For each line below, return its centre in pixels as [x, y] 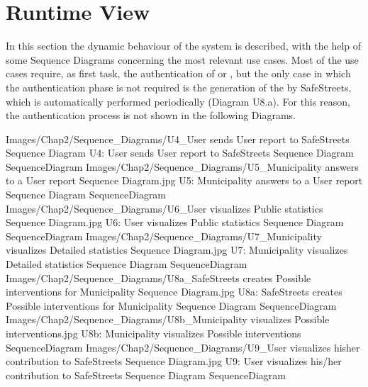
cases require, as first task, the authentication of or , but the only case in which [178, 73]
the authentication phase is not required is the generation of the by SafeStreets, [179, 87]
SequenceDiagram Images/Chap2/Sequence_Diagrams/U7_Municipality [164, 236]
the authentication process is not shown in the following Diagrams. [151, 115]
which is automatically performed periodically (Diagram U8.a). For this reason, [178, 101]
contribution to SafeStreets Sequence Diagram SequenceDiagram [146, 375]
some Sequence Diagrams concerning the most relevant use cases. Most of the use [182, 59]
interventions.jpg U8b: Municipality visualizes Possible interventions [154, 333]
